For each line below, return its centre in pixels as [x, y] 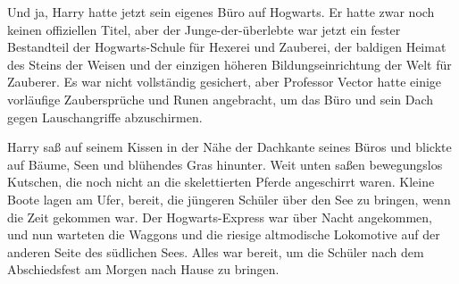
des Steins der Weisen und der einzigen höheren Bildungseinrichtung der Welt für [229, 64]
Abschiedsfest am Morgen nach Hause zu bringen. [143, 269]
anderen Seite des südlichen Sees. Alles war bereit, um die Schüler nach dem [216, 251]
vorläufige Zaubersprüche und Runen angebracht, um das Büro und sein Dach [221, 99]
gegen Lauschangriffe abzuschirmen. [105, 117]
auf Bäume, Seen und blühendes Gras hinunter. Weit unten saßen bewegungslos [225, 164]
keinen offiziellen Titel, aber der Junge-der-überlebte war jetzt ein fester [204, 29]
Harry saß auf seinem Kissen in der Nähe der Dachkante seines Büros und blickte [229, 147]
